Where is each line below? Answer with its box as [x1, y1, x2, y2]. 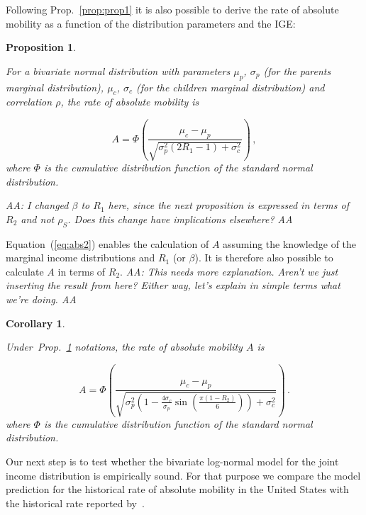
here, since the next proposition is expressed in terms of [108, 198, 349, 213]
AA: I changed [6, 198, 69, 213]
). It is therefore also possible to [194, 250, 333, 265]
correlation [6, 94, 52, 109]
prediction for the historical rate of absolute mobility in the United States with [6, 482, 349, 497]
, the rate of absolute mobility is [60, 94, 199, 109]
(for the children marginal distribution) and [135, 79, 325, 94]
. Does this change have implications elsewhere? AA [67, 211, 293, 226]
